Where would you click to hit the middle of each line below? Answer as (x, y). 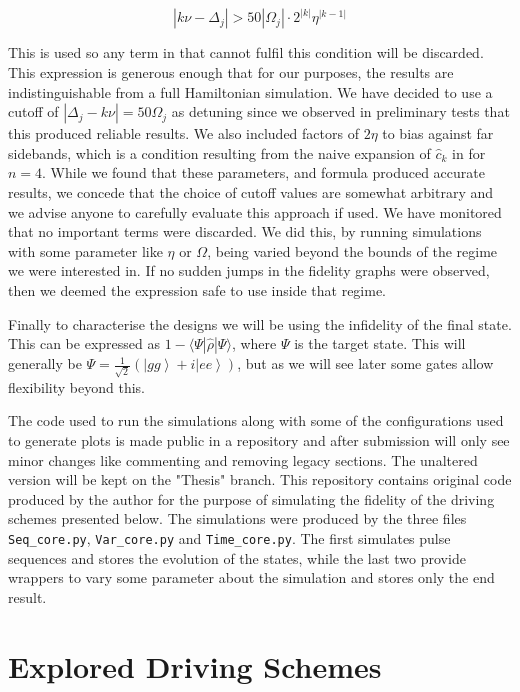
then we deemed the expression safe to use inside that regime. (197, 289)
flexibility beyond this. (77, 386)
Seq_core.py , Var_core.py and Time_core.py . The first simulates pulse (229, 538)
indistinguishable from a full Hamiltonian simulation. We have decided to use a (250, 91)
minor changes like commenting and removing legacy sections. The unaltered (243, 459)
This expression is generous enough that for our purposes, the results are (231, 72)
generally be (45, 363)
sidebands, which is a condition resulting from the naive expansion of (219, 152)
